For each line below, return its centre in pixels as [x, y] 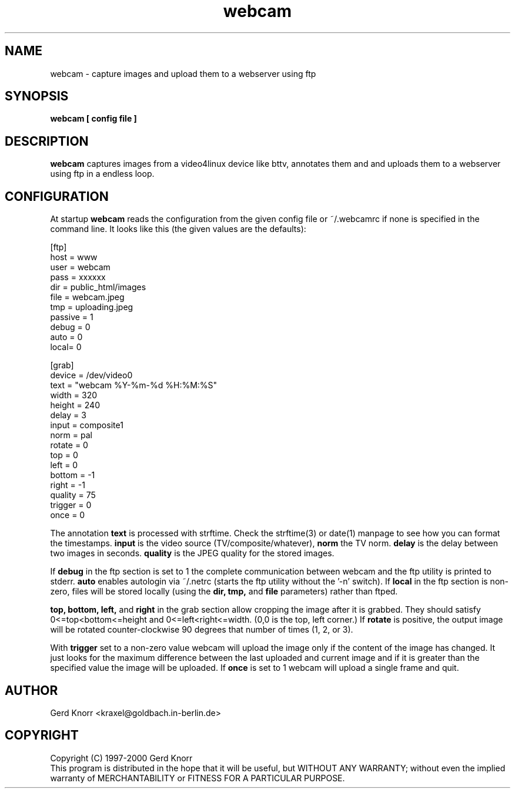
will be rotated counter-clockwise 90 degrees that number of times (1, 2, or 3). [202, 630]
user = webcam [80, 267]
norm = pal [71, 435]
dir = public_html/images [98, 287]
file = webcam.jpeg [87, 297]
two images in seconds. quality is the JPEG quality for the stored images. [192, 553]
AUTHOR [31, 690]
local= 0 [66, 347]
